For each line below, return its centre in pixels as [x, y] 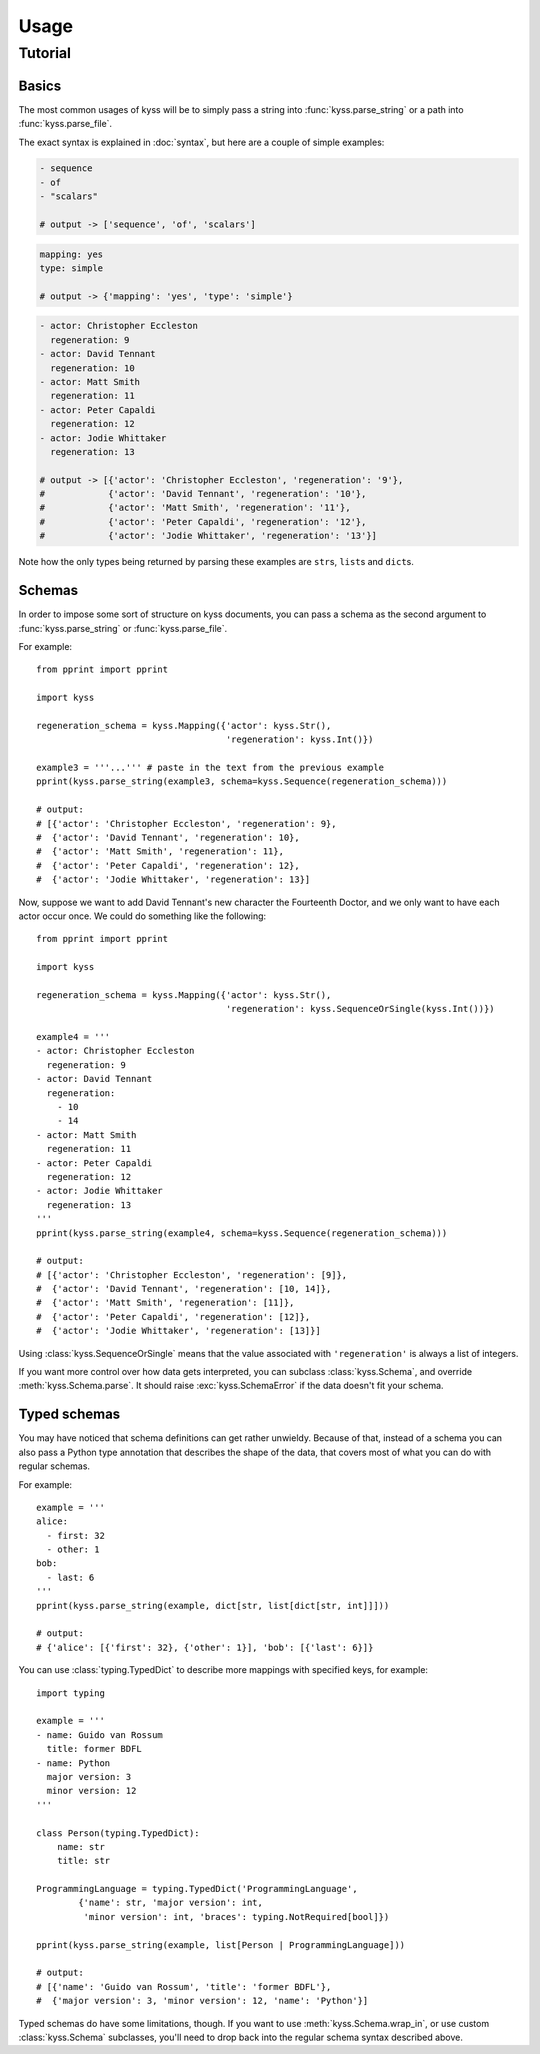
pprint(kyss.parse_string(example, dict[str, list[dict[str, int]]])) [213, 1605]
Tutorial [45, 53]
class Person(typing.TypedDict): [118, 1833]
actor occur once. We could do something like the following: [142, 916]
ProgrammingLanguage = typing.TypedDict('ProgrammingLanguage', [197, 1889]
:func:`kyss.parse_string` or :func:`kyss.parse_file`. [123, 628]
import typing [70, 1693]
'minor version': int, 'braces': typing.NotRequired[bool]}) [236, 1916]
